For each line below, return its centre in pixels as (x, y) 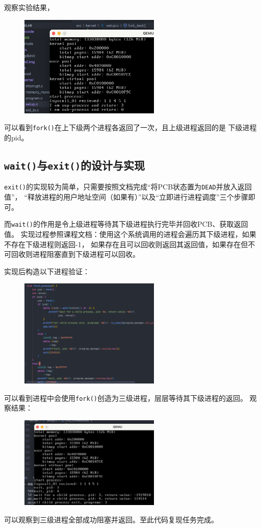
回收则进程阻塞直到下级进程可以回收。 (75, 254)
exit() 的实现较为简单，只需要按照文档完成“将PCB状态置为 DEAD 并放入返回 (128, 187)
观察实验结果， (29, 7)
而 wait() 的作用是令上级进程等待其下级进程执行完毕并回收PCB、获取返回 (126, 224)
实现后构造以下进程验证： (47, 271)
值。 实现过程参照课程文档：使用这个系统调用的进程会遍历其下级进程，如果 (130, 234)
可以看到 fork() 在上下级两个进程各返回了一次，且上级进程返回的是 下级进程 (130, 127)
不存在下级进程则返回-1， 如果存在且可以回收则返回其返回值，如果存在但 (126, 244)
